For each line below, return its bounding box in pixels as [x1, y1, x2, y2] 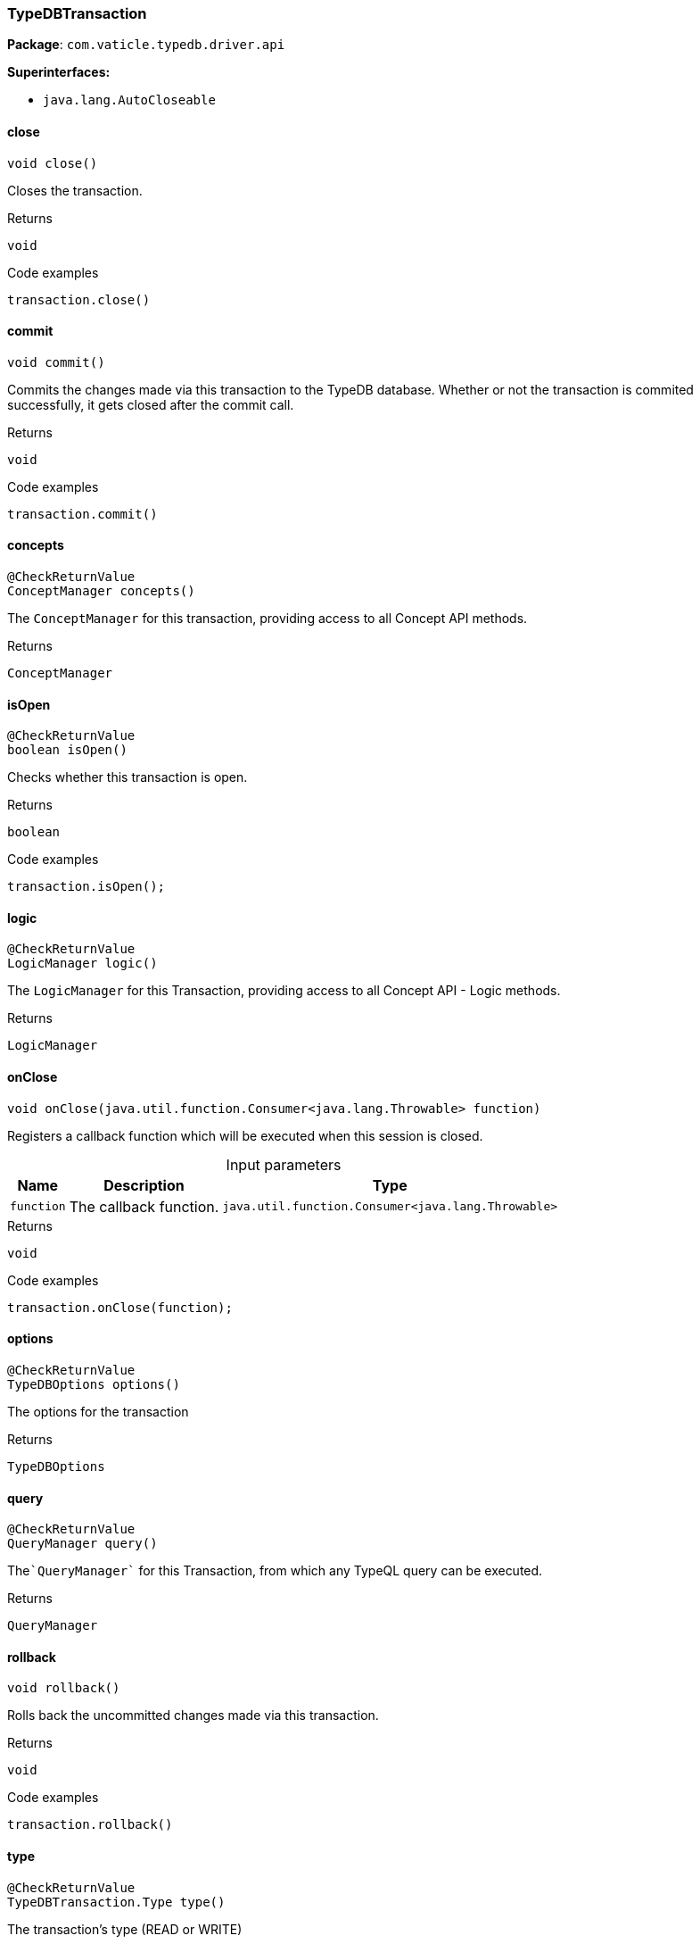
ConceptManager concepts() [7, 584, 195, 599]
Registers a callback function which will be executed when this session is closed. [7, 1127, 483, 1143]
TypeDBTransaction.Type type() [7, 1894, 226, 1909]
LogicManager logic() [7, 956, 158, 971]
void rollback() [7, 1681, 120, 1696]
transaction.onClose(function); [7, 1300, 233, 1315]
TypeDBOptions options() [7, 1376, 180, 1392]
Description [103, 1176, 185, 1194]
